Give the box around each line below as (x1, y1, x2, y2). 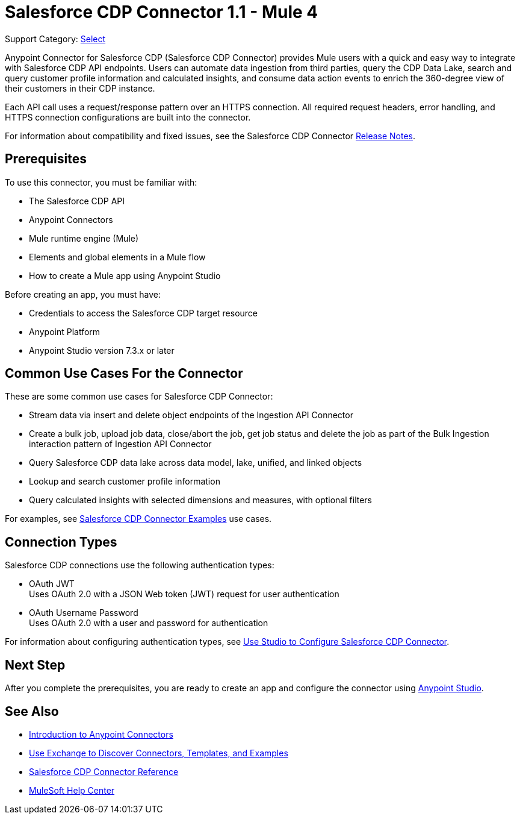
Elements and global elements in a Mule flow (29, 251, 206, 262)
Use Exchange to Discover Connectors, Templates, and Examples (29, 747, 288, 758)
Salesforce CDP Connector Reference (29, 766, 179, 777)
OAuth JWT (29, 579, 75, 589)
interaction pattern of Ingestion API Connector (29, 439, 212, 450)
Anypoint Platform (29, 326, 101, 337)
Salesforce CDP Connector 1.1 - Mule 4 (5, 2, 318, 22)
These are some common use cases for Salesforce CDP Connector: (5, 391, 273, 402)
